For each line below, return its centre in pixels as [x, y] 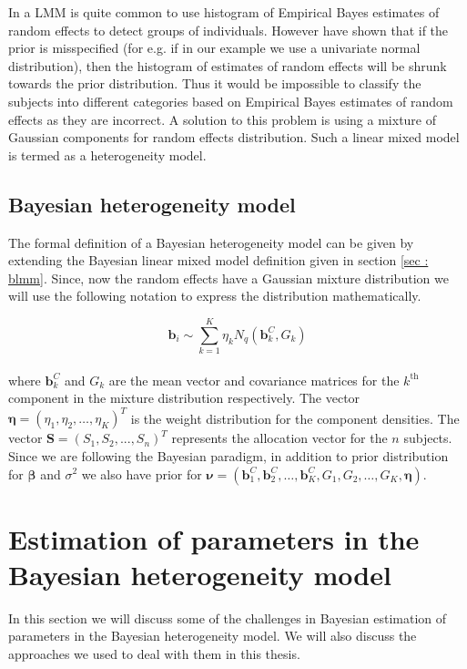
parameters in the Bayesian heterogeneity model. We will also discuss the [213, 636]
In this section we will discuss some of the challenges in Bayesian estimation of [228, 618]
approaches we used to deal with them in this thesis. [154, 654]
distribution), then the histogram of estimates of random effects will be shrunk [228, 65]
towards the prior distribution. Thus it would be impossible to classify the [215, 83]
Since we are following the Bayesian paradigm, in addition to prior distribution [228, 455]
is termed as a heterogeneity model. [107, 154]
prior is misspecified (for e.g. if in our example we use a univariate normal [214, 48]
